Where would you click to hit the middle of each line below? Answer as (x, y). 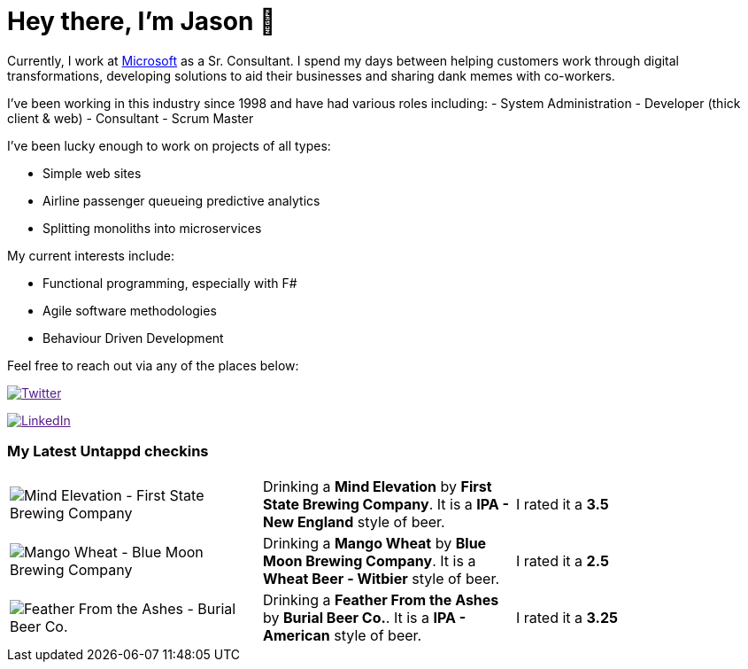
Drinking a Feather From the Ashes (381, 599)
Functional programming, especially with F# (170, 283)
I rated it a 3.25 (567, 617)
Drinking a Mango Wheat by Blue (374, 543)
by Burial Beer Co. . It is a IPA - (364, 617)
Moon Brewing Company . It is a (369, 560)
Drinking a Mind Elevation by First (377, 486)
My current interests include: (91, 255)
